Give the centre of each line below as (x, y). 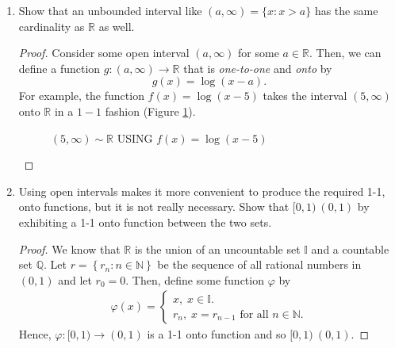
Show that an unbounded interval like (110, 10)
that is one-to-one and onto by (258, 68)
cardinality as (52, 26)
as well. (117, 26)
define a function (59, 68)
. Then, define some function (195, 279)
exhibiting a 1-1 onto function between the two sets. (145, 222)
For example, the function (81, 96)
